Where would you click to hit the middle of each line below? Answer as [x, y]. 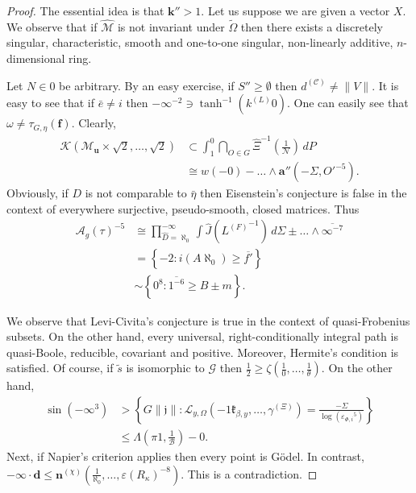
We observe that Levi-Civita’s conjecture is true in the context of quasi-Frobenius [208, 320]
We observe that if [52, 26]
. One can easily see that [348, 103]
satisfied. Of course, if [60, 368]
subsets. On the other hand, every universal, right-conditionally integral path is [202, 336]
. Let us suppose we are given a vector [295, 10]
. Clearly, [94, 123]
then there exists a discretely [312, 26]
